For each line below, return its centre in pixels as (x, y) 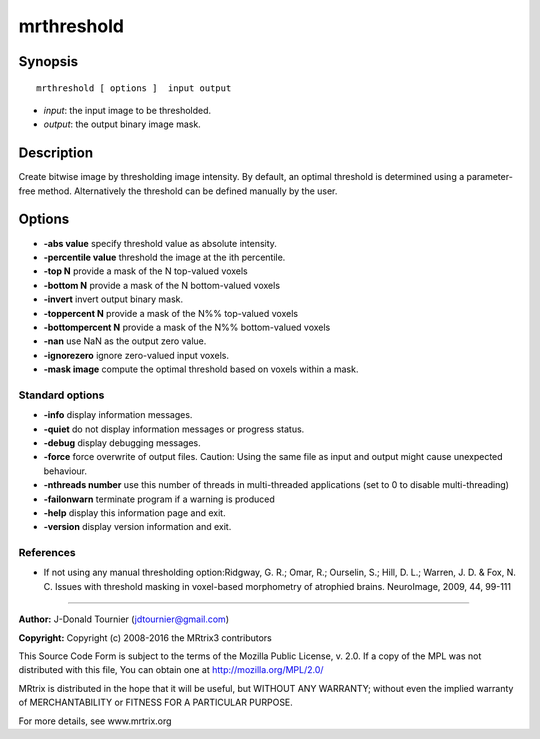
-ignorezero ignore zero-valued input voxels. (136, 355)
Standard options (61, 395)
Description (56, 153)
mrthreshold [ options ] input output (134, 88)
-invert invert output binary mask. (113, 299)
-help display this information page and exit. (134, 512)
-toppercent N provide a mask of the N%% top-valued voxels (171, 313)
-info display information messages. (118, 415)
